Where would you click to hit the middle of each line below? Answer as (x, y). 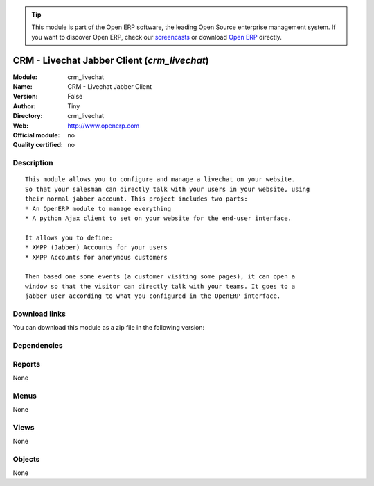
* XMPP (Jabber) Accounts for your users (96, 248)
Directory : (28, 116)
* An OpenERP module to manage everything (98, 209)
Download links (39, 314)
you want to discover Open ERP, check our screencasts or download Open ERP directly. (157, 37)
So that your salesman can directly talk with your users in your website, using (168, 189)
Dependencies (38, 345)
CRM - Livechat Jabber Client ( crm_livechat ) (111, 60)
